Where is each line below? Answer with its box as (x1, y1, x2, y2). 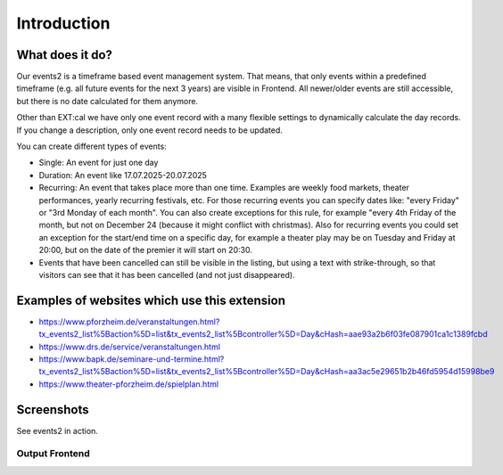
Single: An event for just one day (38, 157, 159, 168)
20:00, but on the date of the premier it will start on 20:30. (38, 245, 253, 256)
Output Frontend (16, 447, 90, 460)
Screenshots (16, 402, 89, 417)
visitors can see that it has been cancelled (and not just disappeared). (38, 269, 295, 280)
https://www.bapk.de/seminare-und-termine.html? (38, 354, 225, 364)
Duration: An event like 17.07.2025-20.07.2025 (38, 169, 207, 180)
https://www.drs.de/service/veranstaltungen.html (38, 341, 220, 352)
